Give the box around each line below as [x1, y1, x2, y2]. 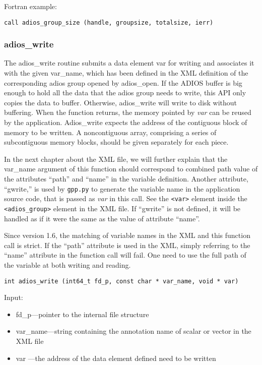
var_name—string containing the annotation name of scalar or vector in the [16, 326, 251, 336]
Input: [4, 292, 23, 302]
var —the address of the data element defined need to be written [16, 352, 216, 363]
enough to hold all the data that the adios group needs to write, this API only [4, 87, 246, 98]
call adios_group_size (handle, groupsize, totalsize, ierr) [4, 19, 214, 26]
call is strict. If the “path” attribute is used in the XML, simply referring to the [4, 239, 250, 250]
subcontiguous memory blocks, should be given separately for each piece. [4, 137, 229, 147]
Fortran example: [4, 1, 57, 11]
